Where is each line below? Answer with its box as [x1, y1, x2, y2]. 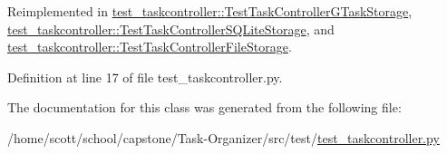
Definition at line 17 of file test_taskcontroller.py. [7, 67, 283, 86]
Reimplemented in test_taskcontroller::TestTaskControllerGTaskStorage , [7, 2, 413, 20]
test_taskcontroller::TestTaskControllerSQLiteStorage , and [7, 19, 335, 38]
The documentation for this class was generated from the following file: [7, 98, 402, 117]
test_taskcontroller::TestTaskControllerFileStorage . [7, 37, 292, 56]
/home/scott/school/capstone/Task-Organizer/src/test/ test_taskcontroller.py [7, 128, 440, 147]
